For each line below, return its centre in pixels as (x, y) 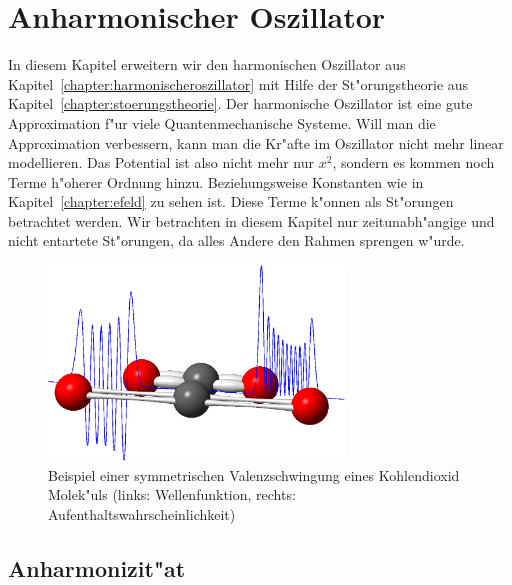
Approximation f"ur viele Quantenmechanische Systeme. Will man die (222, 122)
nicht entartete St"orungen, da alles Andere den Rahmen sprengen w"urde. (236, 240)
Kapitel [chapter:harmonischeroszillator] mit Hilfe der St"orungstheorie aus (238, 83)
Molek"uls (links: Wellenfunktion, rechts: (172, 494)
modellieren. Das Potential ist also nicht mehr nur (161, 162)
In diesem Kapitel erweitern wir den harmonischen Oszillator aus (207, 64)
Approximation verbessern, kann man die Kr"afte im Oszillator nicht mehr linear (256, 142)
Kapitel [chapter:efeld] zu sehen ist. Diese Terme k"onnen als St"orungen (231, 201)
